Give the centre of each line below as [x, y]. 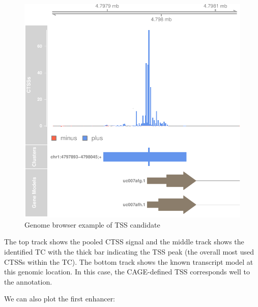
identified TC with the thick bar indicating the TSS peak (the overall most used [129, 252]
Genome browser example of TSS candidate [92, 224]
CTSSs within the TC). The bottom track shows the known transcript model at [129, 261]
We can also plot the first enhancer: [60, 299]
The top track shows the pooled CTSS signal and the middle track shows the [124, 242]
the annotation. [28, 281]
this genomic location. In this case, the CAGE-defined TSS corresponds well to [127, 272]
